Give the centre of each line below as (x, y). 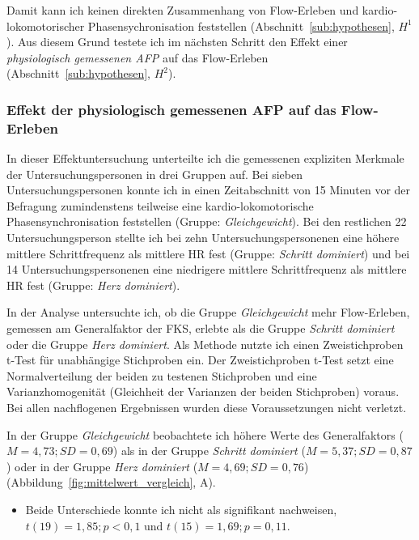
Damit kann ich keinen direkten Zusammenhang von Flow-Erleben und (183, 10)
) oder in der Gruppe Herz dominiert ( (102, 466)
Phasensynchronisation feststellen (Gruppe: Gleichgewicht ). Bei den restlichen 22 (207, 221)
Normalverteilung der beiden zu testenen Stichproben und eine (162, 375)
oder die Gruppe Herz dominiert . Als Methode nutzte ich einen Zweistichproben (205, 344)
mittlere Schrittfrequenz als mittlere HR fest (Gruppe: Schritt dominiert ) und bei (208, 253)
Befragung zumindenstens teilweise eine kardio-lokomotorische (160, 205)
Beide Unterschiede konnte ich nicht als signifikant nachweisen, (181, 509)
